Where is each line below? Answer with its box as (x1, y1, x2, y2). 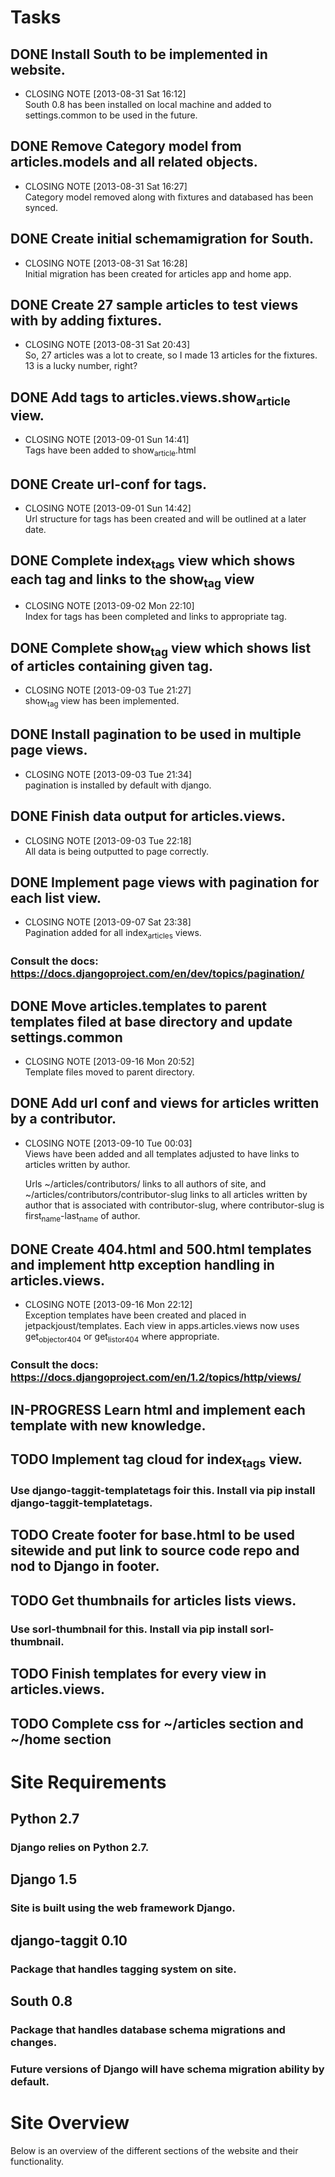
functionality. (10, 2155, 65, 2167)
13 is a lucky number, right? (24, 360, 138, 372)
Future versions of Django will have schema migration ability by (10, 2062, 325, 2076)
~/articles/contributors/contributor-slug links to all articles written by (24, 1188, 308, 1200)
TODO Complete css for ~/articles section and (10, 1715, 304, 1732)
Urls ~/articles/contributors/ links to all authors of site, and (24, 1177, 267, 1190)
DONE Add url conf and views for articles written (10, 1095, 320, 1112)
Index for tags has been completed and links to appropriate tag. (24, 611, 287, 623)
